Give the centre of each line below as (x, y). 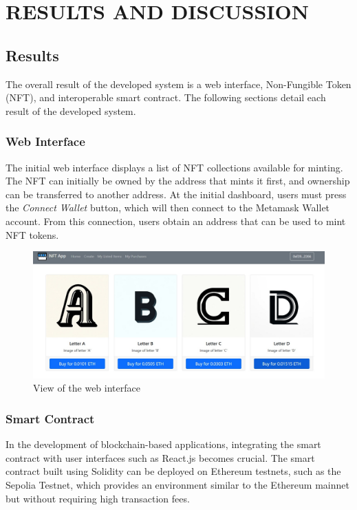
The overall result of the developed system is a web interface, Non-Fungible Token (178, 84)
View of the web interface (87, 388)
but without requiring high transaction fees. (98, 498)
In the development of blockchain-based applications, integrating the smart (163, 444)
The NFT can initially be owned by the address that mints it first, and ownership (178, 181)
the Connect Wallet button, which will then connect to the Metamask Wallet (168, 208)
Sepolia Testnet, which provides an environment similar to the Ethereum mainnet (177, 485)
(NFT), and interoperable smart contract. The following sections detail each (166, 97)
